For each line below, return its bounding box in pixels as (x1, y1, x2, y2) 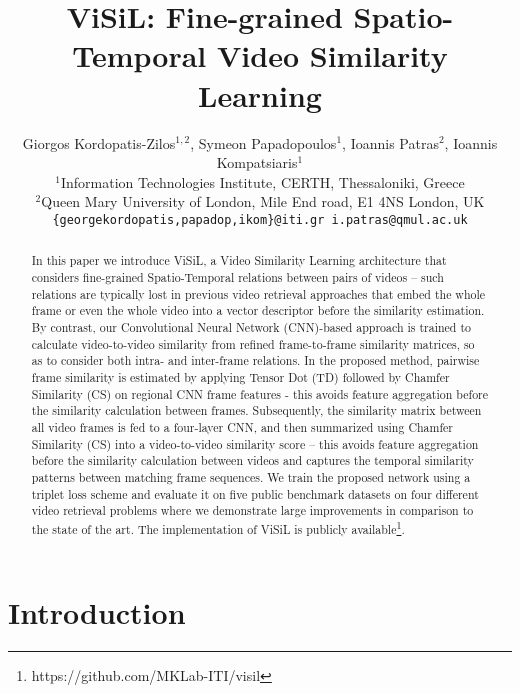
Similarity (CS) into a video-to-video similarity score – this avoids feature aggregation (31, 435, 479, 452)
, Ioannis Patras (342, 132, 439, 153)
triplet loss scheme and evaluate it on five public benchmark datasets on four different (31, 485, 479, 502)
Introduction (8, 592, 186, 633)
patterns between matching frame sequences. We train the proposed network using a (31, 468, 471, 485)
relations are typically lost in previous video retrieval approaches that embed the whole (31, 285, 486, 302)
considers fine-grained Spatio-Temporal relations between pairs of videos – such (31, 268, 444, 285)
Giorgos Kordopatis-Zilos (22, 132, 176, 153)
